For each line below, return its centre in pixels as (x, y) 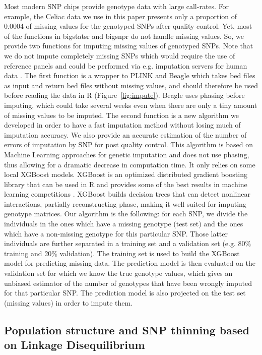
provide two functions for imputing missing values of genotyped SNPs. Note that (129, 46)
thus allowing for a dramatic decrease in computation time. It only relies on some (130, 164)
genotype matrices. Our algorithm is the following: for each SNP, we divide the (126, 214)
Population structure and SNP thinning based (127, 330)
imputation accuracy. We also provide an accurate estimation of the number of (125, 134)
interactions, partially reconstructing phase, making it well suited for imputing (125, 203)
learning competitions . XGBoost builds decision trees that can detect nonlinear (127, 194)
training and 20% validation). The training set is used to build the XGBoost (122, 253)
